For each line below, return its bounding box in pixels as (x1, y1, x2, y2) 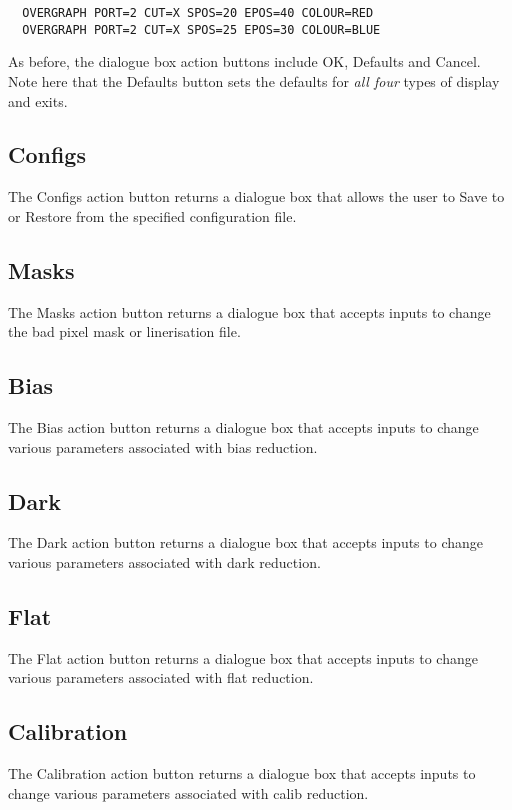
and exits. (8, 90, 68, 111)
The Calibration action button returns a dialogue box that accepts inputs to (8, 763, 476, 784)
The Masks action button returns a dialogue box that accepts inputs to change (8, 301, 491, 322)
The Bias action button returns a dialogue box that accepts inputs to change (8, 417, 479, 438)
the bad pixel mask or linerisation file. (8, 321, 241, 342)
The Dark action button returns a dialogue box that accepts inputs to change (8, 532, 484, 553)
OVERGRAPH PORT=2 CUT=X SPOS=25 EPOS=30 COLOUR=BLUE (22, 22, 381, 37)
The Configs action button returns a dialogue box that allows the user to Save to (8, 186, 505, 207)
